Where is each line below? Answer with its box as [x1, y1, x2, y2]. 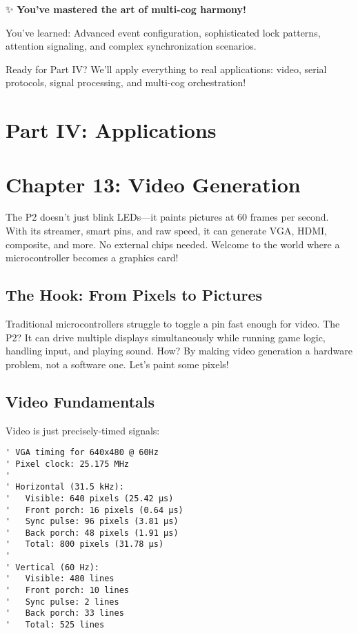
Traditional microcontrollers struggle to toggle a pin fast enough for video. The [6, 316, 340, 331]
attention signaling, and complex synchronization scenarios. [6, 39, 257, 53]
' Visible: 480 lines [6, 574, 115, 584]
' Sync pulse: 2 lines [6, 596, 119, 607]
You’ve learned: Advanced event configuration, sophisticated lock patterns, [6, 25, 321, 39]
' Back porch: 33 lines [6, 608, 124, 619]
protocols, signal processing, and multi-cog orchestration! [6, 75, 246, 90]
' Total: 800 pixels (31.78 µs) [6, 539, 164, 550]
